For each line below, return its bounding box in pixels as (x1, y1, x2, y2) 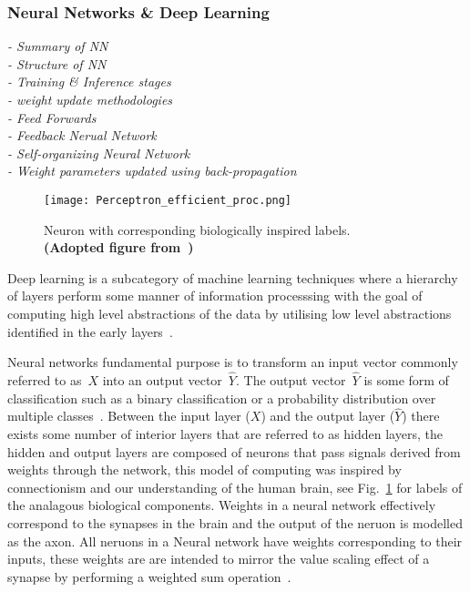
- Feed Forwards (7, 107, 97, 127)
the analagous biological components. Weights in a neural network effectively (7, 495, 436, 515)
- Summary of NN (7, 36, 108, 56)
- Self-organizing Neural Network (7, 143, 190, 162)
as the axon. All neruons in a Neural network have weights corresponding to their (7, 531, 463, 550)
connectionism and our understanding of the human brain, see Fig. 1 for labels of (7, 477, 463, 496)
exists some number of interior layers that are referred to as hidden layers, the (7, 424, 443, 443)
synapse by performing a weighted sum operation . (7, 566, 291, 586)
